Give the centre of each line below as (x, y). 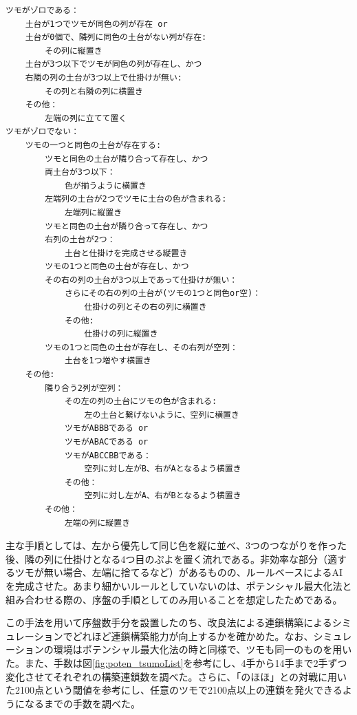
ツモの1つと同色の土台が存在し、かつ (117, 267)
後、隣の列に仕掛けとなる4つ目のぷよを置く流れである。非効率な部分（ (167, 558)
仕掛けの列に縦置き (121, 334)
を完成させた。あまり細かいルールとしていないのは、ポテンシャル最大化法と (179, 585)
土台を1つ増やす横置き (108, 361)
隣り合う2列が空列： (84, 388)
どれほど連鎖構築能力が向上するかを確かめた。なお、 (193, 636)
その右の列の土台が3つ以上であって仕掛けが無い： (141, 280)
